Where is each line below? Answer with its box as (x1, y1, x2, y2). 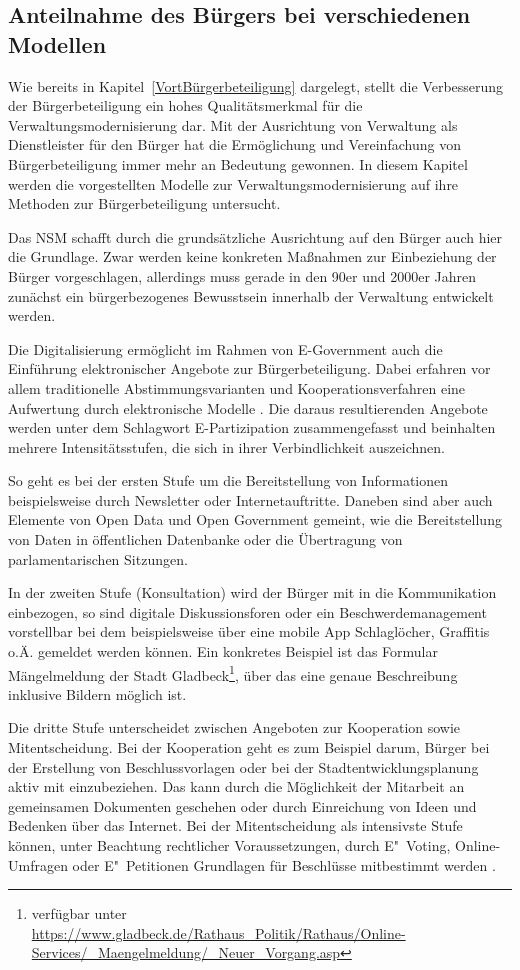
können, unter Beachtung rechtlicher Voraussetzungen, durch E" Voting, (8, 835, 451, 856)
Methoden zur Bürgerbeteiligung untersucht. (8, 193, 281, 214)
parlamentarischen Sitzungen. (8, 548, 188, 569)
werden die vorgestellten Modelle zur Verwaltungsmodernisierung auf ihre (8, 173, 459, 194)
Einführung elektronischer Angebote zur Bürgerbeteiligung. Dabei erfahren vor (8, 358, 491, 379)
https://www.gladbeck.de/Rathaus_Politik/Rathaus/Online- (31, 922, 406, 943)
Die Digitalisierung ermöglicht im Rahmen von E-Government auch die (8, 338, 443, 359)
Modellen (8, 28, 107, 59)
